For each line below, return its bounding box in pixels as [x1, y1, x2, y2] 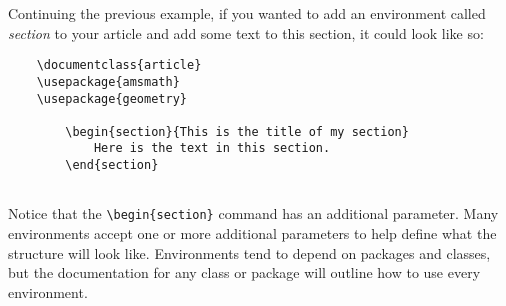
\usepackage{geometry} [36, 91, 187, 106]
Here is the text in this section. [93, 141, 331, 156]
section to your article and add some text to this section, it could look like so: [8, 22, 484, 43]
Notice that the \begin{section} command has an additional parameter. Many [8, 203, 499, 224]
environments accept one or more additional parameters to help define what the [8, 223, 497, 244]
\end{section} [65, 158, 159, 173]
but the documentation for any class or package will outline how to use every [8, 262, 481, 283]
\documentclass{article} [36, 58, 202, 73]
